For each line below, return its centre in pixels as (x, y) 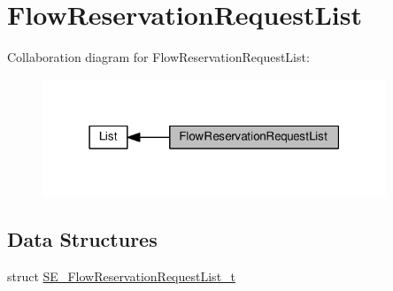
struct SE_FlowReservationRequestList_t (122, 276)
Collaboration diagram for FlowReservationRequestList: (158, 57)
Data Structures (82, 239)
